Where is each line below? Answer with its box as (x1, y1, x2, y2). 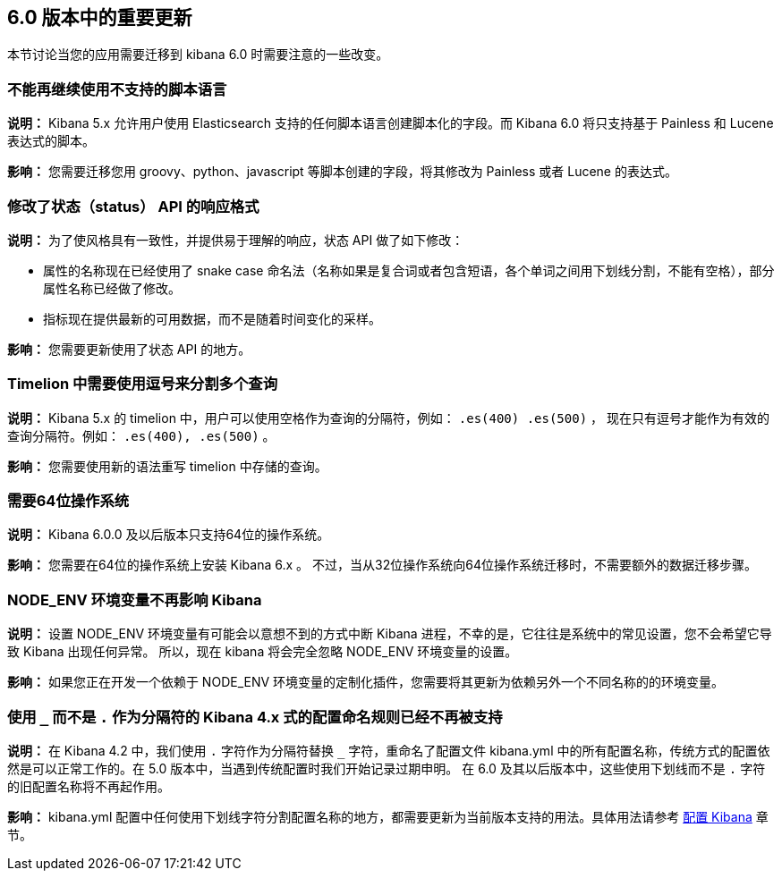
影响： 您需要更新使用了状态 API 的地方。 (7, 341, 251, 357)
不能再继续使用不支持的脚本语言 (7, 80, 227, 98)
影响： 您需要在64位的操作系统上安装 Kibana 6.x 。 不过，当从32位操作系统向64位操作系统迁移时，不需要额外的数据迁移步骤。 (7, 557, 757, 573)
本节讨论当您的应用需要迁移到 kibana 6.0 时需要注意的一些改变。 (7, 46, 389, 63)
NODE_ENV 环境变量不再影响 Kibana (7, 590, 262, 609)
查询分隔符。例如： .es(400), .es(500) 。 (7, 427, 276, 443)
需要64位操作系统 (7, 492, 130, 511)
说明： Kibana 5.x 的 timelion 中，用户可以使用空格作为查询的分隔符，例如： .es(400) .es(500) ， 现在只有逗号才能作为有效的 (7, 409, 769, 426)
